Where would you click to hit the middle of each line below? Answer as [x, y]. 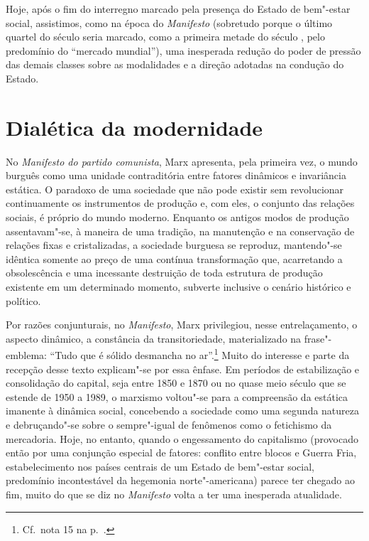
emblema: [26, 355]
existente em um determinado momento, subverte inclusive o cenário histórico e [178, 287]
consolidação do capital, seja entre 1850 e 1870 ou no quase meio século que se [176, 383]
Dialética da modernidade [134, 127]
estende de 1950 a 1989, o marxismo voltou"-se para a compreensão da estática [177, 396]
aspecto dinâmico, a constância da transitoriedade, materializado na [154, 338]
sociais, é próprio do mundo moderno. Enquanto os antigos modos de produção [177, 217]
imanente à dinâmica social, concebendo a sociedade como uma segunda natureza [183, 411]
